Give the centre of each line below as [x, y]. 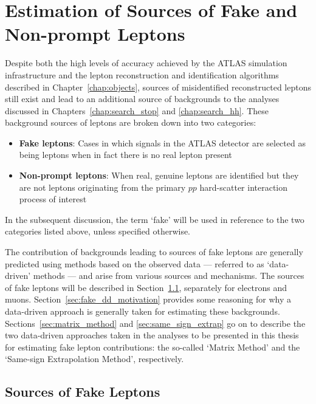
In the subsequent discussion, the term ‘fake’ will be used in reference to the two [155, 219]
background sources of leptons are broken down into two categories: [131, 122]
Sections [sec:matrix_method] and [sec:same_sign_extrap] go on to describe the [155, 323]
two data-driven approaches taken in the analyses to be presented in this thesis [152, 335]
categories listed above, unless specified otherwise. [98, 231]
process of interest [53, 199]
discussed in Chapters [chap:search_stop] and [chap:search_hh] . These [137, 110]
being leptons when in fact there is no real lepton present [125, 155]
